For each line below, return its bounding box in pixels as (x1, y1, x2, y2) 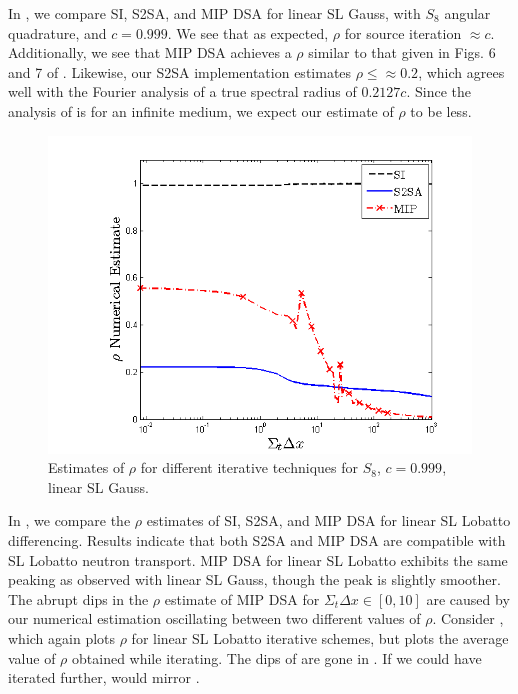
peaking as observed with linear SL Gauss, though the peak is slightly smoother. (8, 569, 501, 590)
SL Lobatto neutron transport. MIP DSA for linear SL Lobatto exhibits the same (8, 549, 508, 570)
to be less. (410, 100, 472, 121)
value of (8, 647, 56, 668)
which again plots (8, 627, 116, 648)
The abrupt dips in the (8, 588, 149, 609)
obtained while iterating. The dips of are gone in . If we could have (72, 647, 482, 668)
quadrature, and (8, 22, 107, 43)
